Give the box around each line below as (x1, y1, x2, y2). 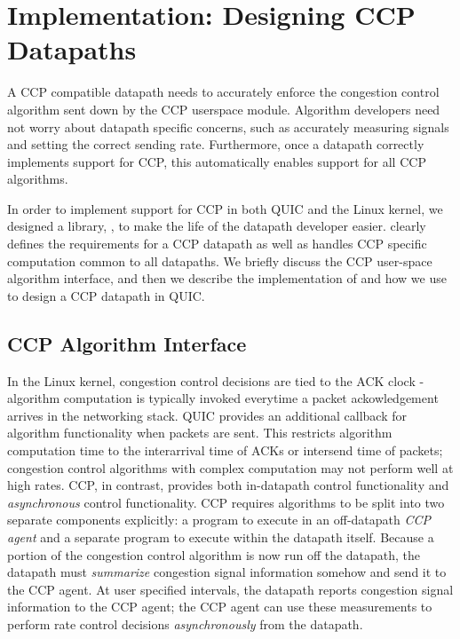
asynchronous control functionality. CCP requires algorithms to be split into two (7, 493, 445, 511)
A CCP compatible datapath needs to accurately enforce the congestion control (7, 83, 440, 101)
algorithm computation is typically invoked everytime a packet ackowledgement (7, 389, 439, 407)
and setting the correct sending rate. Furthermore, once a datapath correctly (7, 135, 424, 154)
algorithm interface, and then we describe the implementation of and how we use (7, 269, 447, 288)
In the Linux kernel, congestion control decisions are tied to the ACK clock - (7, 371, 424, 390)
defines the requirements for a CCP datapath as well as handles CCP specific (7, 234, 427, 253)
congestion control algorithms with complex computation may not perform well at (7, 458, 454, 477)
